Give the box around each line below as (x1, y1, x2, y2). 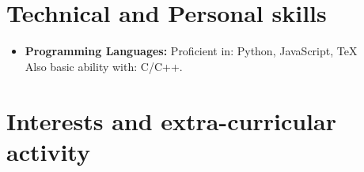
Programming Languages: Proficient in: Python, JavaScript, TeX (25, 43, 358, 59)
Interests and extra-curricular (6, 104, 336, 136)
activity (6, 135, 90, 167)
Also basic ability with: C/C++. (25, 58, 183, 74)
